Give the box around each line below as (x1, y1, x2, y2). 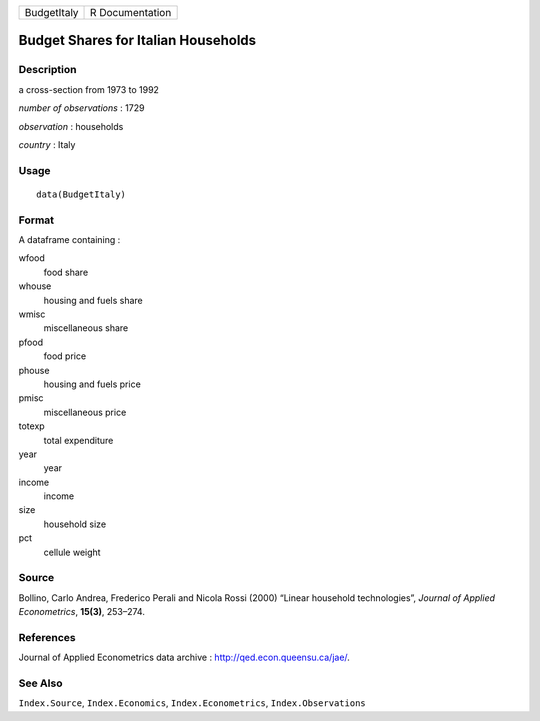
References (18, 630, 76, 644)
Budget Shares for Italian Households (18, 32, 257, 49)
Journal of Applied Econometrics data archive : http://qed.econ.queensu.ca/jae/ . (18, 651, 350, 664)
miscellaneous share (43, 322, 129, 334)
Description (18, 63, 77, 77)
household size (43, 518, 107, 530)
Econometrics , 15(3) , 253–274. (18, 606, 145, 618)
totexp (18, 420, 45, 432)
